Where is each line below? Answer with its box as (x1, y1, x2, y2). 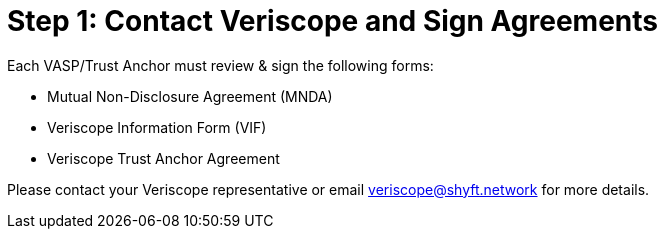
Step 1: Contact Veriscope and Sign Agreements (7, 4, 658, 38)
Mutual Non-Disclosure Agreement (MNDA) (47, 87, 333, 105)
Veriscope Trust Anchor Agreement (47, 149, 280, 167)
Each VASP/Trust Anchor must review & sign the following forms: (7, 56, 434, 74)
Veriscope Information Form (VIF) (47, 118, 267, 136)
